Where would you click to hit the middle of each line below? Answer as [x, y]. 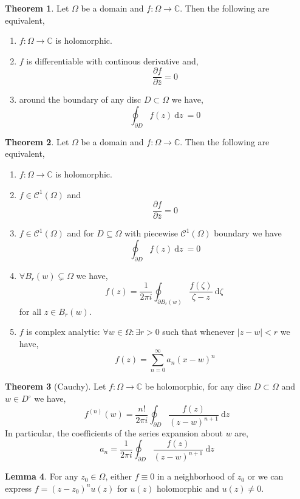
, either [118, 476]
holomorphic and [188, 488]
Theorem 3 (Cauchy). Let [56, 386]
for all [30, 311]
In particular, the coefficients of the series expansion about [114, 433]
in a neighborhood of [196, 476]
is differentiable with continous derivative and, [112, 60]
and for [80, 233]
